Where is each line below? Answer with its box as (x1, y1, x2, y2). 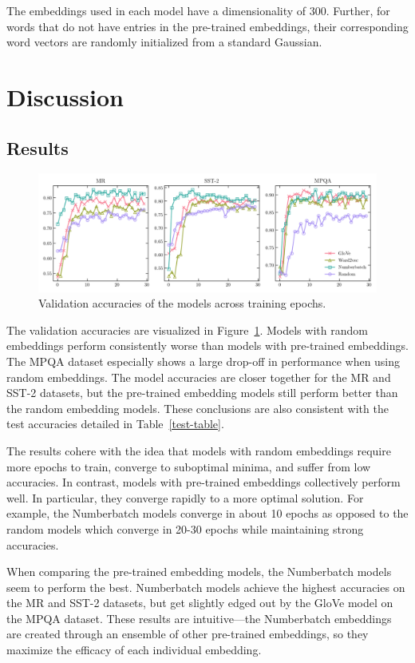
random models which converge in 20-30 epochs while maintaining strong (6, 520, 364, 537)
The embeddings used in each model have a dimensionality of (6, 2, 306, 18)
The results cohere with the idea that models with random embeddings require (6, 442, 391, 459)
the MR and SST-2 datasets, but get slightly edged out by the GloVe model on (6, 594, 393, 611)
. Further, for (326, 2, 390, 18)
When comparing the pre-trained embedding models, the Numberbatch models (6, 563, 392, 580)
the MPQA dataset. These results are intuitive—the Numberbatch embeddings (6, 609, 392, 626)
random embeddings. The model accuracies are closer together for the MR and (6, 368, 391, 385)
